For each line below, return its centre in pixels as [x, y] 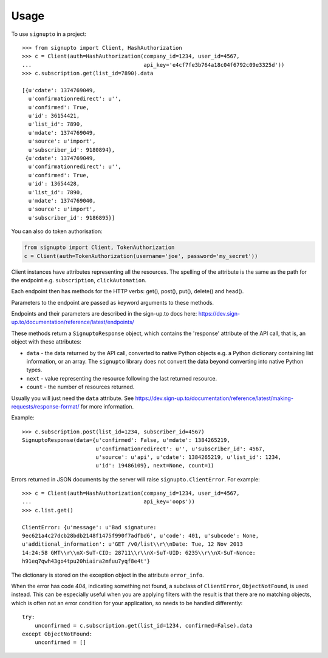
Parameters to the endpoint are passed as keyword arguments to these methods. [113, 302]
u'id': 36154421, [54, 116]
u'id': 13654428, [54, 184]
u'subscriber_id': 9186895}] [72, 218]
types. [34, 370]
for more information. [107, 406]
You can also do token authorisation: [57, 231]
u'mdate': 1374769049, [62, 133]
